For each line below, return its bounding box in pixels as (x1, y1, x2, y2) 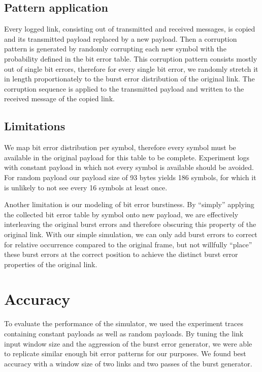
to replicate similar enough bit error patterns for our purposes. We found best (4, 348, 246, 359)
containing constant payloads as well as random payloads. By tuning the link (4, 328, 244, 338)
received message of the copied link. (4, 93, 115, 104)
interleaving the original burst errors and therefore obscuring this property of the (4, 219, 256, 230)
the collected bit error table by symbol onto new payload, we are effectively (4, 209, 239, 219)
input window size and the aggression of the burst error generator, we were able (4, 338, 252, 349)
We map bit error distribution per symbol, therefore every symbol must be (4, 142, 236, 153)
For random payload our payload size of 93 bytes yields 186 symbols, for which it (4, 171, 256, 182)
